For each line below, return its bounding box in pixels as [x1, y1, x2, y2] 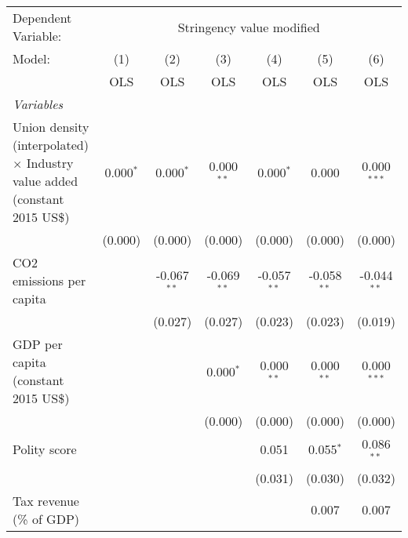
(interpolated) [13, 136, 89, 154]
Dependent [13, 9, 72, 27]
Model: [13, 49, 51, 67]
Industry [26, 154, 74, 172]
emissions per [13, 271, 86, 289]
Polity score [13, 440, 77, 459]
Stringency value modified [177, 17, 320, 36]
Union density [13, 118, 89, 136]
